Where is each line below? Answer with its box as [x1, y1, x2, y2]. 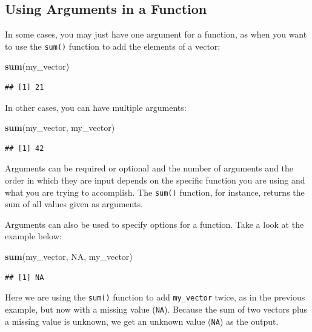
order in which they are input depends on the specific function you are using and [5, 174, 305, 187]
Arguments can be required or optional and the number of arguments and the [5, 162, 294, 174]
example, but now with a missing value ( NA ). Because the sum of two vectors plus [5, 302, 308, 315]
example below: [5, 230, 62, 242]
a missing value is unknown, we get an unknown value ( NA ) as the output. [5, 314, 279, 327]
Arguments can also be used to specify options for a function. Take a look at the [5, 217, 304, 230]
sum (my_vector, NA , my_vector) [5, 250, 133, 263]
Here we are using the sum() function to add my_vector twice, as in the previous [5, 291, 305, 304]
